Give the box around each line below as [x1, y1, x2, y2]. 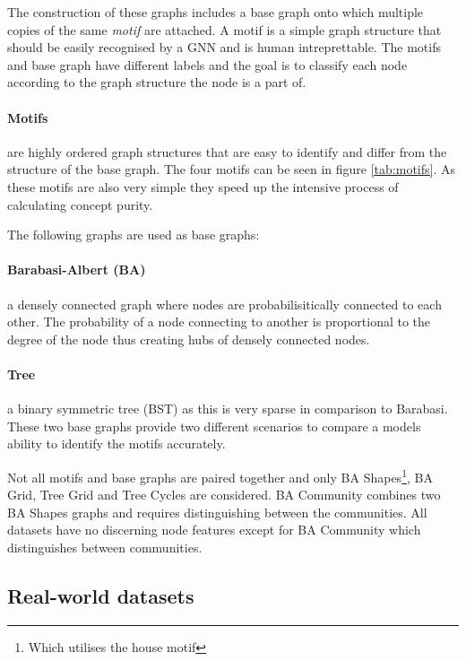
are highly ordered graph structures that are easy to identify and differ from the [7, 142, 447, 161]
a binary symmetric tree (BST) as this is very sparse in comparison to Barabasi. [7, 399, 448, 418]
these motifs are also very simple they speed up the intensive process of [7, 177, 399, 196]
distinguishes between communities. [7, 537, 203, 556]
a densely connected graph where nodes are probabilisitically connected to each [7, 294, 442, 313]
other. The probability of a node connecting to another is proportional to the [7, 312, 431, 331]
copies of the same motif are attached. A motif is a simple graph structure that [7, 20, 442, 39]
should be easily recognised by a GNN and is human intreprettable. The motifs [7, 38, 441, 57]
